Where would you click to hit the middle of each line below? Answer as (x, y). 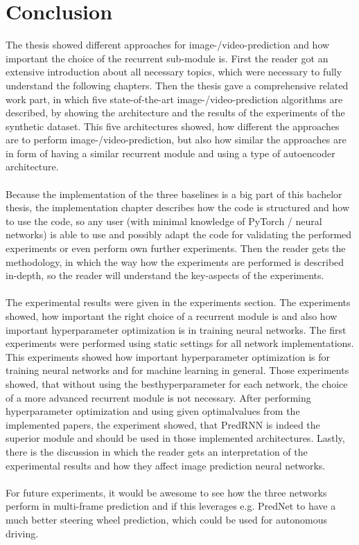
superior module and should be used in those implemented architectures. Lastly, (175, 438)
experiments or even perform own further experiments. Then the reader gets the (176, 248)
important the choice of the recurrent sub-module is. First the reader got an (167, 58)
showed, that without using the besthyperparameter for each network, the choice (177, 383)
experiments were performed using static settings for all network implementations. (180, 343)
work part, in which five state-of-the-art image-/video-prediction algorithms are (174, 99)
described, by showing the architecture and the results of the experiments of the (175, 113)
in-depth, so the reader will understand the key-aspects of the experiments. (165, 275)
